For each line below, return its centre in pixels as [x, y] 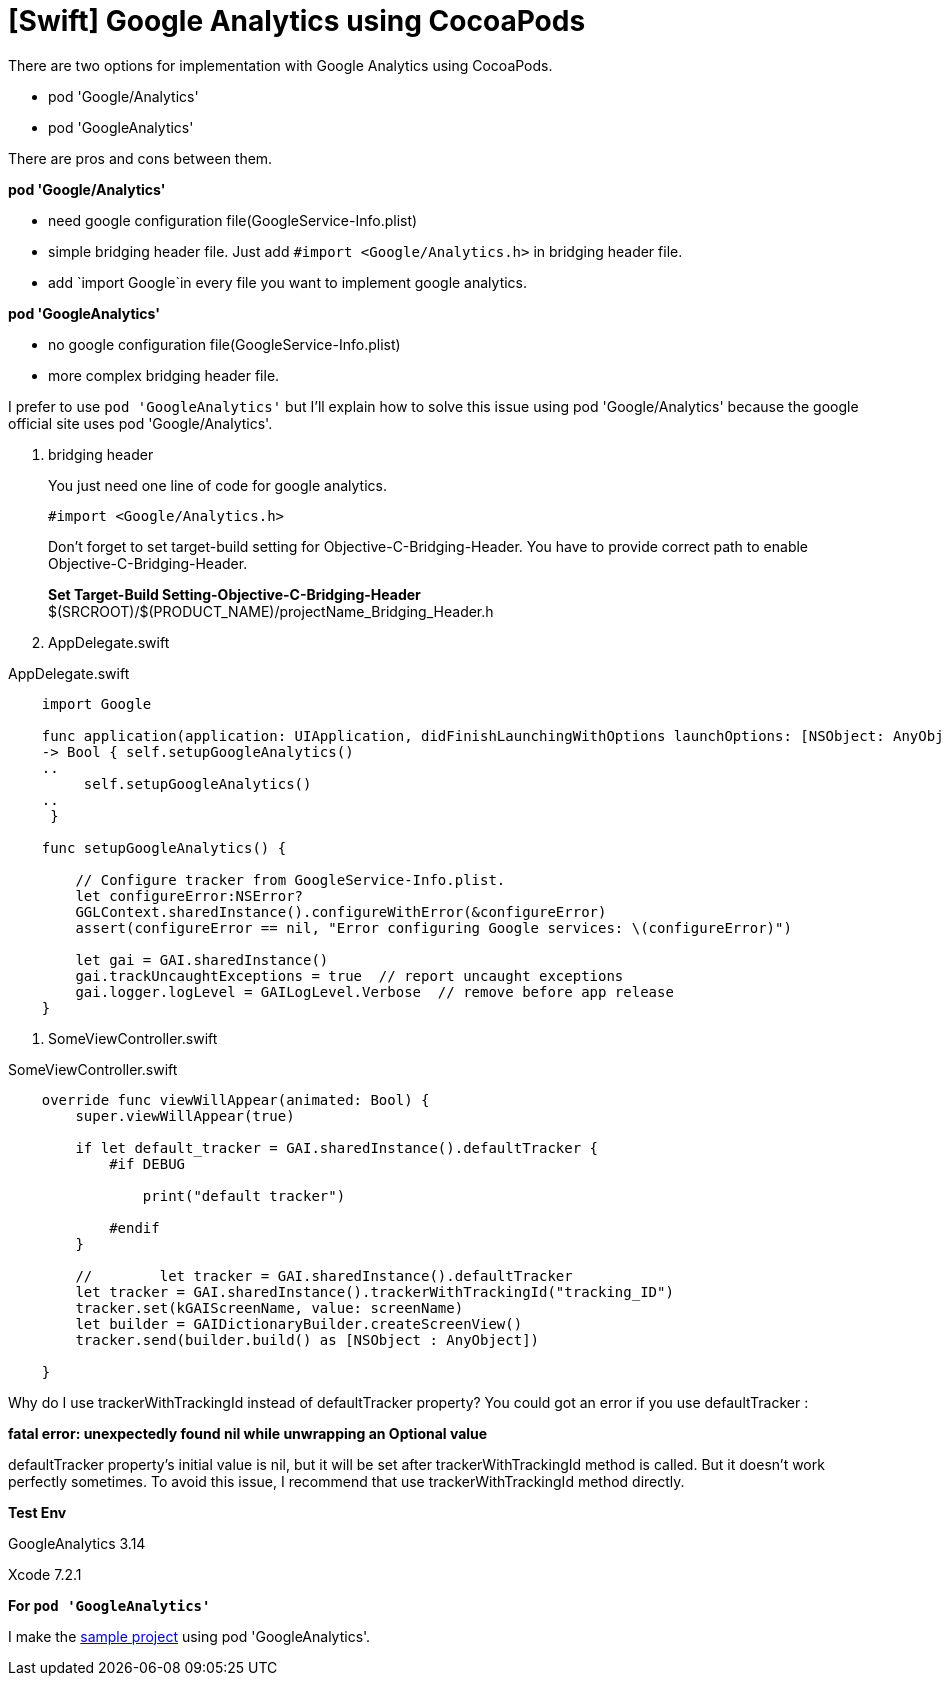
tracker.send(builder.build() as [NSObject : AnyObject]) [307, 1339]
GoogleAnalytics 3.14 [77, 1543]
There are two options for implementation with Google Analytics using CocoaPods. [280, 65]
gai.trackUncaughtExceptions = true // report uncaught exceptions [349, 975]
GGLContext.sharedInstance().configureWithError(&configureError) [341, 911]
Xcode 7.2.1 [45, 1574]
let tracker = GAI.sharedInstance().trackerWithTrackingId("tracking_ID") [374, 1291]
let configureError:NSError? [189, 895]
